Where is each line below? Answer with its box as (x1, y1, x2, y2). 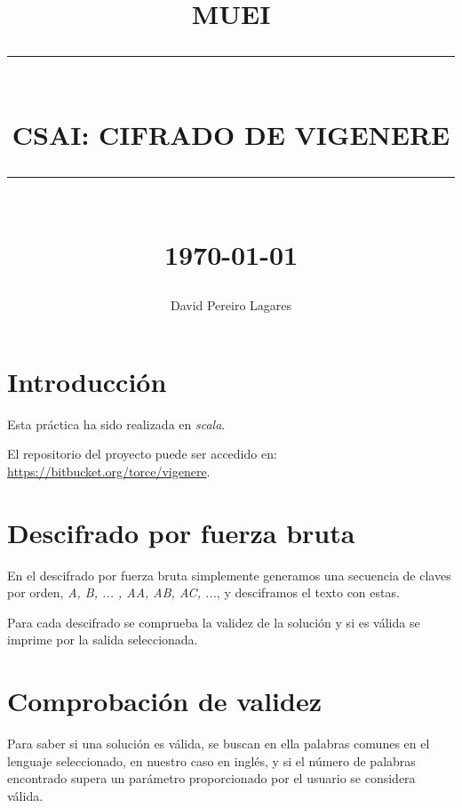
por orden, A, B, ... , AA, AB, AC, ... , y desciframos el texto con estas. (7, 583, 400, 602)
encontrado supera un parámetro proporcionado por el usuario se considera (7, 769, 416, 788)
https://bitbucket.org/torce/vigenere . (7, 461, 211, 480)
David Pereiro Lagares (170, 296, 292, 315)
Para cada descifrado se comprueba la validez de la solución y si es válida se (7, 612, 420, 631)
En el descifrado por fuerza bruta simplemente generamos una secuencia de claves (7, 565, 451, 584)
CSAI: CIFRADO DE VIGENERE (12, 116, 450, 152)
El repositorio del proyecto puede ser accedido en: (7, 444, 277, 463)
